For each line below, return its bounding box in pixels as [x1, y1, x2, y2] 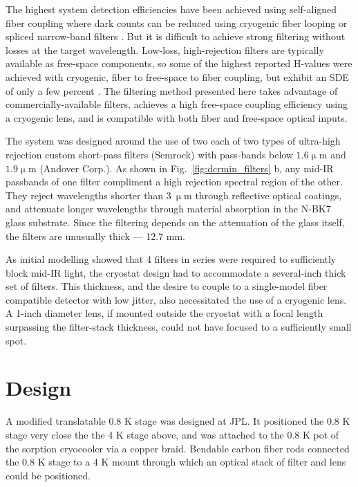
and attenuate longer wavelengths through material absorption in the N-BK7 [6, 201, 331, 216]
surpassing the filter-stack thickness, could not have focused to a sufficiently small [6, 320, 352, 334]
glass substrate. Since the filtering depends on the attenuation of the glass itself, [6, 214, 345, 229]
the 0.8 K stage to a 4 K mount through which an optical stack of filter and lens [6, 454, 346, 469]
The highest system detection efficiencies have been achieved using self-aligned [6, 2, 337, 16]
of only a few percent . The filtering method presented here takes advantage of [6, 83, 338, 98]
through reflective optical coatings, [195, 187, 342, 202]
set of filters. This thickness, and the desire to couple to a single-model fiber [6, 279, 328, 293]
